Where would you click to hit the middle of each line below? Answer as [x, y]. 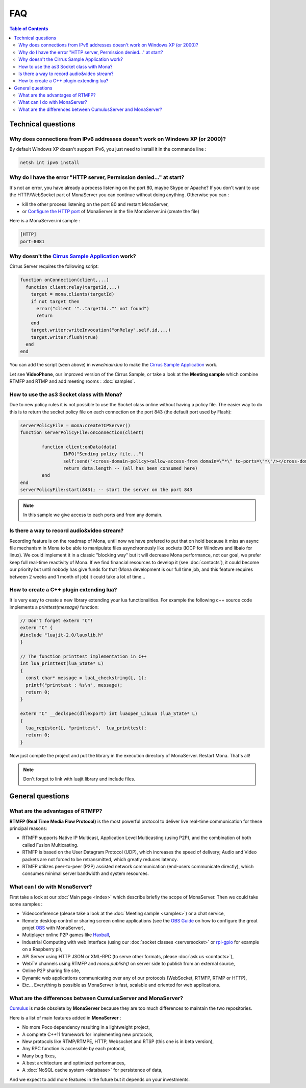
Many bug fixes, [39, 1056]
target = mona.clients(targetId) [73, 294]
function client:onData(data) [79, 447]
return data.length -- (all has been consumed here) [130, 468]
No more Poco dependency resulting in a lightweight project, [86, 1027]
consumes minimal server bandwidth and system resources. [85, 873]
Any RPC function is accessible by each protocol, [74, 1049]
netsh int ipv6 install [50, 163]
